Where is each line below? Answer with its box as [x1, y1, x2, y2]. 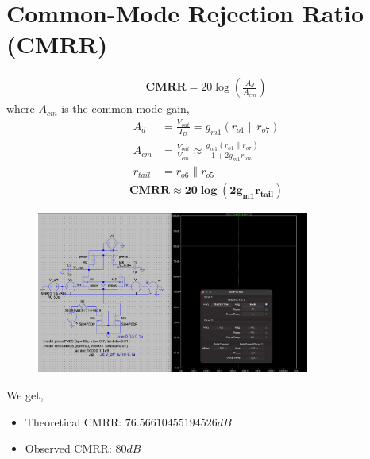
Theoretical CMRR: [25, 413, 122, 430]
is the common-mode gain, [61, 100, 190, 117]
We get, [6, 386, 44, 403]
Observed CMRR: [25, 440, 112, 457]
